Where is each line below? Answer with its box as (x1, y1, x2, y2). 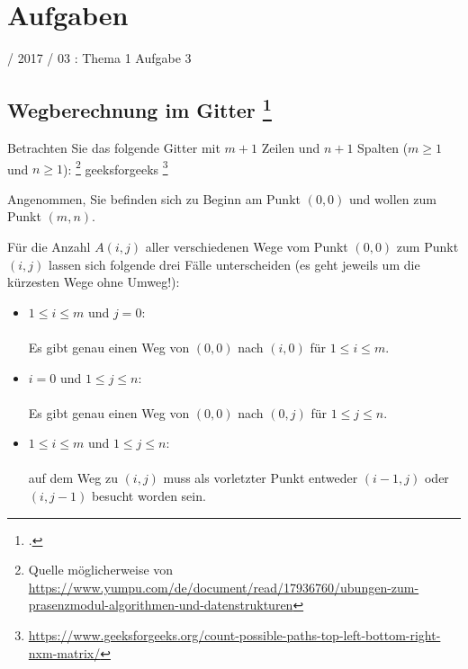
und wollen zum (349, 189, 436, 208)
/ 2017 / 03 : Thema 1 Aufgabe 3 (7, 49, 192, 67)
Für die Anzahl (7, 236, 91, 255)
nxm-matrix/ (28, 643, 101, 662)
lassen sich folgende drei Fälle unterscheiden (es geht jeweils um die (48, 254, 420, 273)
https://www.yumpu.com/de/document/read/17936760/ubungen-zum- (28, 577, 419, 596)
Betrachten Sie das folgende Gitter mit (7, 138, 220, 156)
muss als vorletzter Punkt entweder (163, 468, 358, 487)
